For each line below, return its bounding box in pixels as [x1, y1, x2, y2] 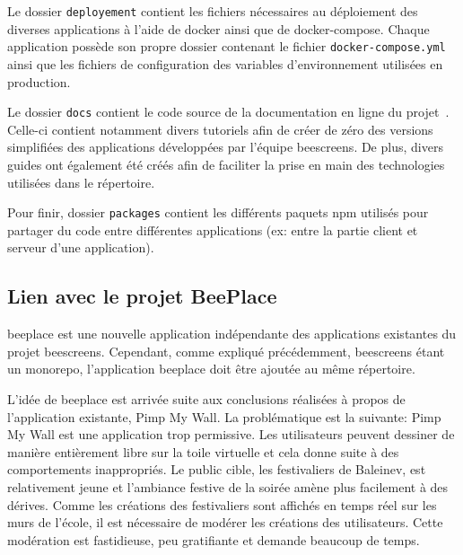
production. [7, 72, 71, 91]
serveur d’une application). [7, 238, 154, 257]
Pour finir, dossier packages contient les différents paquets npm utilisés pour [7, 203, 429, 222]
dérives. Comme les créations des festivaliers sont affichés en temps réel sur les [7, 495, 437, 514]
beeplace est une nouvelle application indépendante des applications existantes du [7, 324, 457, 343]
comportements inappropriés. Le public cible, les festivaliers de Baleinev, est [7, 460, 426, 479]
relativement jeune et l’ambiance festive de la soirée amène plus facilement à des [7, 477, 449, 496]
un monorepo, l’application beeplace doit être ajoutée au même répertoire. [7, 359, 415, 378]
